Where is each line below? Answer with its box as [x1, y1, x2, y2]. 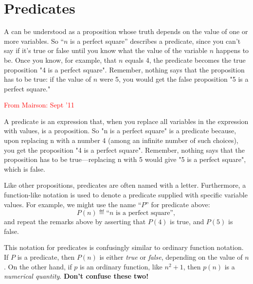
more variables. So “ [4, 35, 64, 46]
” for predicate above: [145, 199, 210, 209]
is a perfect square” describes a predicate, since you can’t [70, 35, 241, 46]
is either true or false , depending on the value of [99, 252, 243, 262]
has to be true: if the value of [4, 74, 91, 84]
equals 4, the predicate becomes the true [125, 54, 246, 65]
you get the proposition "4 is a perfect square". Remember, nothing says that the [4, 144, 245, 155]
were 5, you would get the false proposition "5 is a [99, 74, 249, 84]
